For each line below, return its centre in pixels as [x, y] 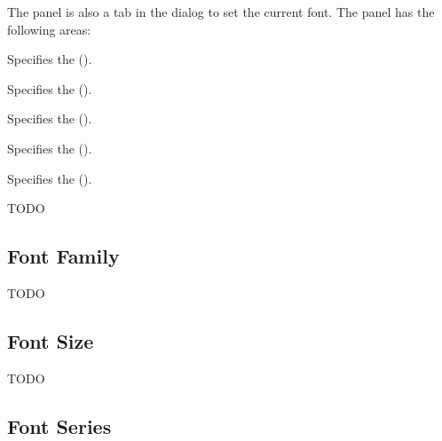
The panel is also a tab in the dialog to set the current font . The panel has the [221, 12]
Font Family [63, 256]
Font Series [59, 425]
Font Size [51, 340]
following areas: [49, 29]
